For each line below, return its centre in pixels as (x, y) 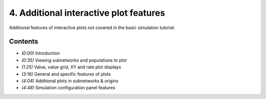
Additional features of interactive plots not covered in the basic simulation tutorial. (92, 28)
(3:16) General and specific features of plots (66, 74)
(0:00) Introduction (41, 53)
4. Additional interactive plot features (87, 13)
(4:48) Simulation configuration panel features (68, 88)
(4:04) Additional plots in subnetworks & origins (70, 81)
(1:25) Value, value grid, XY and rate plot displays (71, 67)
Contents (24, 42)
